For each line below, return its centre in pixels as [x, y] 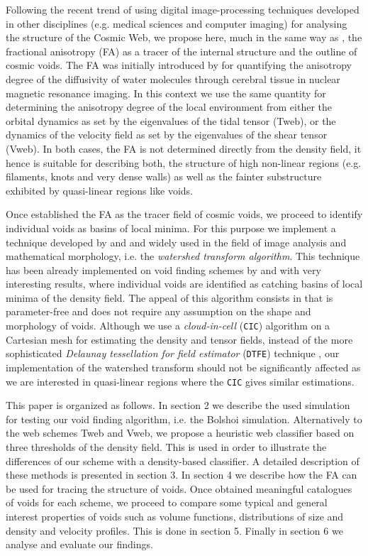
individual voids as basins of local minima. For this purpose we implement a [171, 228]
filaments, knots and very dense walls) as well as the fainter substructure [164, 176]
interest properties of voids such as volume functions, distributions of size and [175, 516]
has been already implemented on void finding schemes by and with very [163, 269]
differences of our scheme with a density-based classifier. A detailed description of [183, 460]
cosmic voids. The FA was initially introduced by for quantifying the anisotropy [179, 65]
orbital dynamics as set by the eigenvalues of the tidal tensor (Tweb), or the [171, 120]
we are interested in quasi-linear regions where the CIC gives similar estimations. [180, 381]
